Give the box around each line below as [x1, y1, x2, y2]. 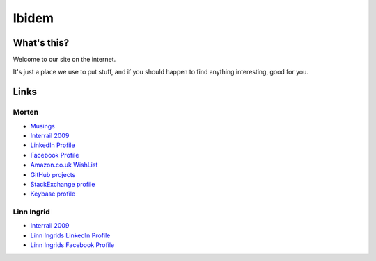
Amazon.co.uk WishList [30, 160, 98, 169]
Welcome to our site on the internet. [13, 56, 116, 64]
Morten [13, 108, 39, 117]
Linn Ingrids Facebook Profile [30, 241, 115, 249]
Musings [30, 121, 55, 130]
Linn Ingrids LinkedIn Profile [30, 231, 111, 239]
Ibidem [13, 10, 54, 26]
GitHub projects [30, 170, 76, 178]
